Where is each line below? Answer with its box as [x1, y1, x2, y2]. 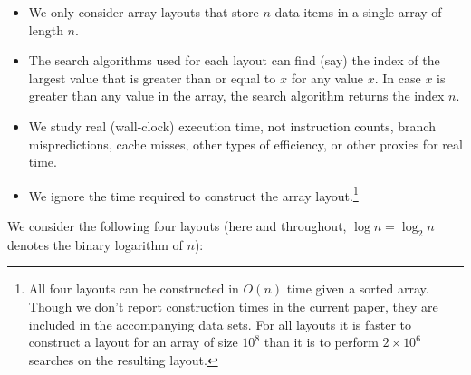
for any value [291, 68, 364, 87]
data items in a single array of [274, 3, 442, 21]
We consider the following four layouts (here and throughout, [7, 216, 347, 235]
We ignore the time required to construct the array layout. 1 [28, 183, 359, 205]
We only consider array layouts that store [28, 3, 259, 21]
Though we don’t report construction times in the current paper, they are [28, 296, 438, 315]
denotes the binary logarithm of [7, 235, 183, 254]
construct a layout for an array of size [28, 332, 238, 351]
